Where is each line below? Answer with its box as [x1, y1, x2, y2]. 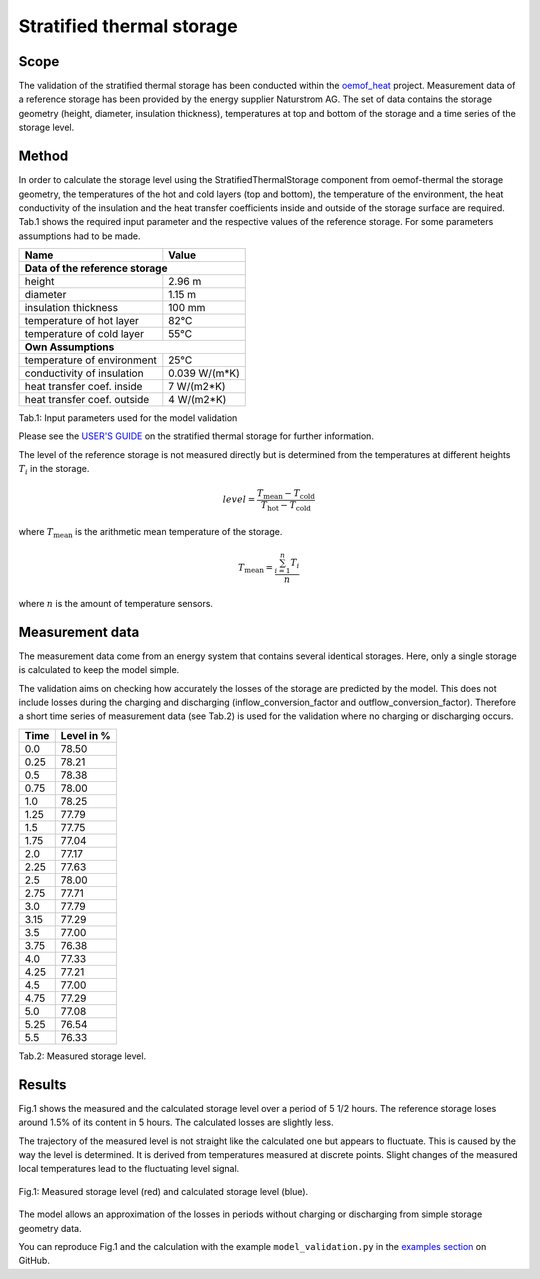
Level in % [60, 728, 111, 742]
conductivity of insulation [24, 366, 144, 380]
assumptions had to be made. [18, 230, 141, 242]
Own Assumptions [24, 340, 115, 354]
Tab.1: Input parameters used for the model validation [18, 412, 238, 424]
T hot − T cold [260, 500, 312, 513]
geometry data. [18, 1222, 82, 1234]
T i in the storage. [18, 463, 90, 477]
